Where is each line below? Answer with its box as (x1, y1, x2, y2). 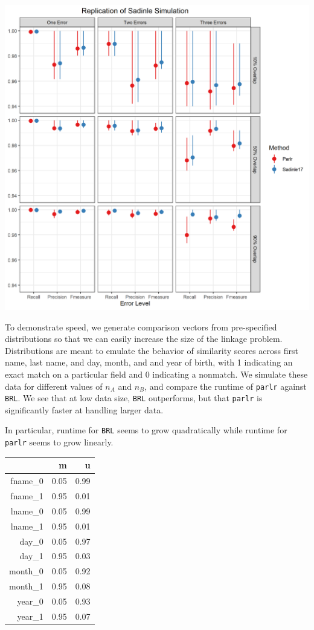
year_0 (17, 594, 43, 607)
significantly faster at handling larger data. (5, 403, 164, 416)
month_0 (9, 565, 43, 577)
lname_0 (10, 504, 43, 517)
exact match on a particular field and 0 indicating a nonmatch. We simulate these (5, 367, 308, 380)
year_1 (17, 609, 43, 622)
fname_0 (10, 474, 43, 487)
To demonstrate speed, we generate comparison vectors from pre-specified (5, 320, 277, 333)
